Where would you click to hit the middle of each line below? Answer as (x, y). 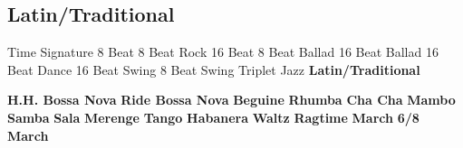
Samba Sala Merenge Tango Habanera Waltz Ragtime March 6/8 (213, 117)
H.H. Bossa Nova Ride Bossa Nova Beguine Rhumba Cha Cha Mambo (231, 100)
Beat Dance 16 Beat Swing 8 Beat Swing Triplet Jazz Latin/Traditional (214, 69)
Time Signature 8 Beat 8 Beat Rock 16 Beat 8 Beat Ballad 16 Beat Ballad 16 (223, 52)
